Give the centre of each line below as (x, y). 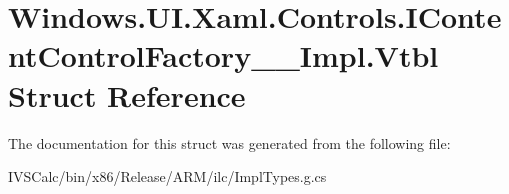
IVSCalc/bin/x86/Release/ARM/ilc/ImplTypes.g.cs (167, 176)
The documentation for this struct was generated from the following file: (229, 142)
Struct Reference (127, 94)
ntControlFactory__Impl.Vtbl (223, 55)
